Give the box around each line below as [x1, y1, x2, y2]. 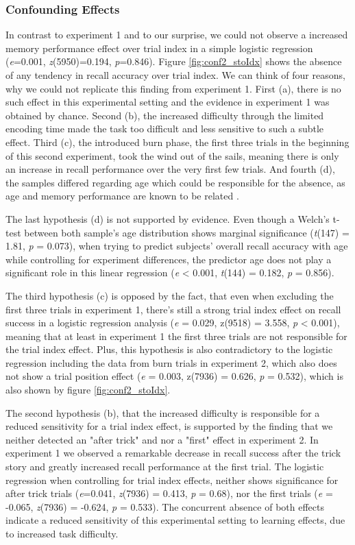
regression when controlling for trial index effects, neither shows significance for [5, 472, 339, 487]
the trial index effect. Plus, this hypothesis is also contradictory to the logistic [5, 342, 333, 356]
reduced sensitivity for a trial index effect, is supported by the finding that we [5, 419, 333, 433]
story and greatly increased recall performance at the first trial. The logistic [5, 459, 324, 474]
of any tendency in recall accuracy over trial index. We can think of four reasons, [5, 68, 345, 82]
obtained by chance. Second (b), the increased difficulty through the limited [5, 108, 324, 122]
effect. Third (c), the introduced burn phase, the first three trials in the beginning [5, 134, 350, 149]
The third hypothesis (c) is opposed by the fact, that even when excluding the [5, 288, 334, 302]
